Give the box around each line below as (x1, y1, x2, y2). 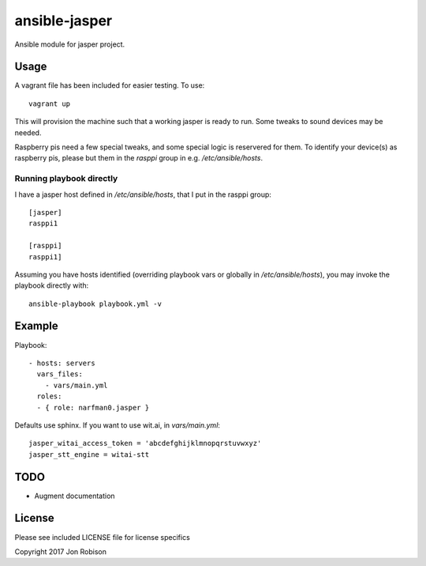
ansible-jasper (14, 12, 113, 29)
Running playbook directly (14, 173, 118, 184)
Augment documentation (34, 491, 115, 500)
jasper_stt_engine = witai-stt (28, 450, 150, 458)
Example (14, 319, 58, 333)
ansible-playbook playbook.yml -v (28, 299, 162, 308)
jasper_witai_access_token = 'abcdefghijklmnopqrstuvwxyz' (28, 439, 262, 448)
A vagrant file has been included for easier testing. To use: (14, 81, 205, 90)
